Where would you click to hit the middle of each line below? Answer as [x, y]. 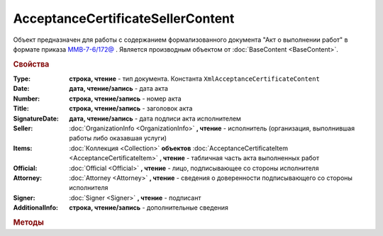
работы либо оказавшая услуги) [118, 138]
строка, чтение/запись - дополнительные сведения [149, 208]
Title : [21, 108]
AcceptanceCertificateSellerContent [124, 18]
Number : [27, 99]
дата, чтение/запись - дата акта [118, 89]
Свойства [31, 64]
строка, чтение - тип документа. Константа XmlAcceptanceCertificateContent [195, 79]
